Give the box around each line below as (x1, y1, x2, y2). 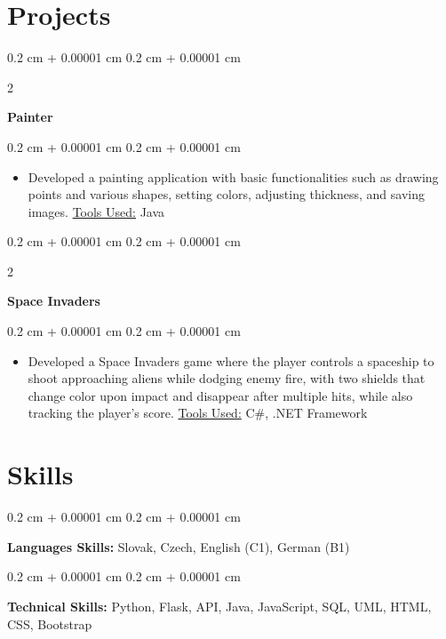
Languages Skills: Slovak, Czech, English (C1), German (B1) (7, 537, 350, 555)
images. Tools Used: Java (28, 202, 165, 220)
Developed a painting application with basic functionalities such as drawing (28, 167, 439, 186)
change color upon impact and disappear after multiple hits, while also (28, 386, 413, 404)
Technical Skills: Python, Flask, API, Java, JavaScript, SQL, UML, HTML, (7, 596, 432, 615)
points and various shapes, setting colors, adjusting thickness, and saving (28, 185, 425, 204)
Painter (7, 108, 53, 126)
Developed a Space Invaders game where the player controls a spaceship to (28, 351, 434, 370)
